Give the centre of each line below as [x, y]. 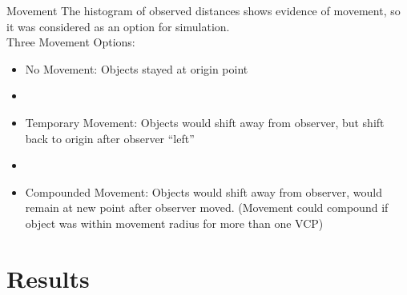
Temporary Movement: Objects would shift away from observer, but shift [205, 122]
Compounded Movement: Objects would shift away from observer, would [204, 191]
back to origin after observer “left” [110, 138]
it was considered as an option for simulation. [118, 26]
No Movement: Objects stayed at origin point [137, 68]
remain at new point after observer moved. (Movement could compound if [207, 207]
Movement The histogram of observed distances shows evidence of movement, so [203, 10]
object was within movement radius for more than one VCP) [174, 223]
